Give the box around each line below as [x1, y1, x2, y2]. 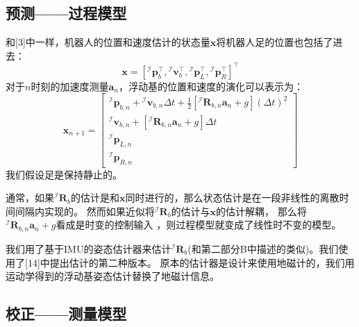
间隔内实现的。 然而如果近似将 [15, 203, 155, 218]
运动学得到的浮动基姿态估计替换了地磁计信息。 [6, 269, 219, 283]
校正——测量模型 [6, 303, 127, 324]
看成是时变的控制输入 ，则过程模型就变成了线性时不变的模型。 [56, 217, 342, 232]
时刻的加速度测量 [31, 78, 109, 93]
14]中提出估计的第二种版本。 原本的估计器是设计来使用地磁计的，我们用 [27, 255, 355, 269]
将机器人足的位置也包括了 [216, 35, 333, 49]
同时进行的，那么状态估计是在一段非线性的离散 [125, 190, 340, 205]
